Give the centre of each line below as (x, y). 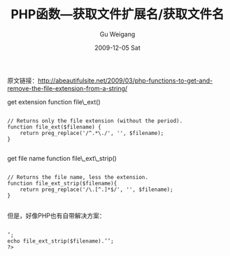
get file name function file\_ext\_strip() (62, 158)
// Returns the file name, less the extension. (78, 177)
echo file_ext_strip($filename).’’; (60, 241)
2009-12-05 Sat (117, 48)
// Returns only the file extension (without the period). (95, 121)
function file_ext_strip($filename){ (62, 183)
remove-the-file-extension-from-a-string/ (67, 88)
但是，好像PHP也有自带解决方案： (57, 215)
